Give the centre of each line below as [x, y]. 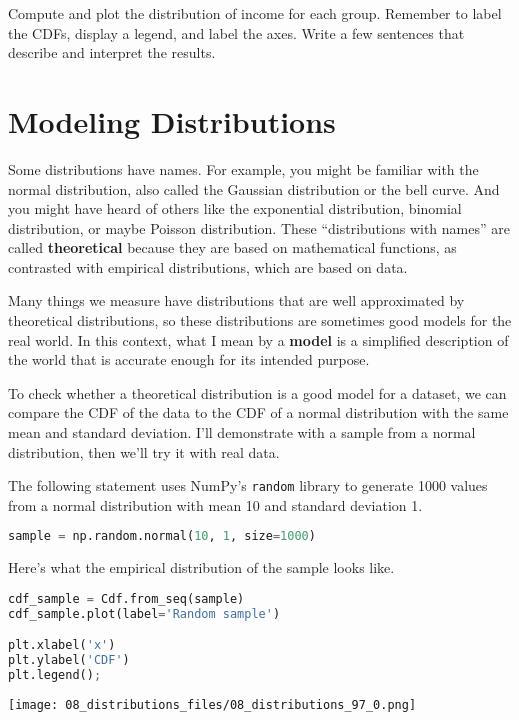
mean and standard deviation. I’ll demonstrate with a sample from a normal [242, 432]
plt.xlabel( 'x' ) [62, 645]
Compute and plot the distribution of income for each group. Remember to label [255, 13]
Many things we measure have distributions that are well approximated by [236, 300]
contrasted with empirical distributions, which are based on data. [208, 266]
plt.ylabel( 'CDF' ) [69, 660]
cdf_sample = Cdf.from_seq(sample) [126, 598]
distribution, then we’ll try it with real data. [144, 451]
